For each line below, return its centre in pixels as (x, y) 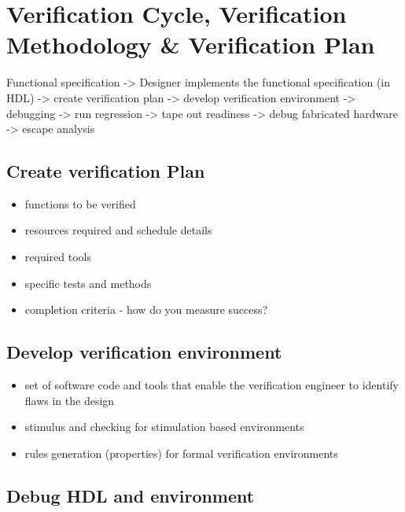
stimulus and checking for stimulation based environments (164, 427)
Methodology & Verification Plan (191, 44)
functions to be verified (80, 203)
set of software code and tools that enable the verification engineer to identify (212, 385)
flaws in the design (70, 400)
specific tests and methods (88, 283)
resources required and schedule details (118, 230)
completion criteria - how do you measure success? (146, 309)
